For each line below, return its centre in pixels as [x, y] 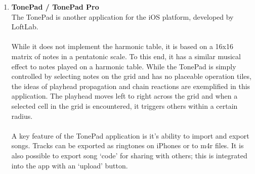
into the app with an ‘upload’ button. [70, 165]
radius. [22, 116]
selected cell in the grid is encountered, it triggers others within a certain [124, 105]
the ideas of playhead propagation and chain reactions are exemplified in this [131, 86]
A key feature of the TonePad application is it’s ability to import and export [130, 135]
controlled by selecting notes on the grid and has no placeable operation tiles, [131, 76]
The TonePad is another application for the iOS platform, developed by [122, 16]
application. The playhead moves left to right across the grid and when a [124, 96]
